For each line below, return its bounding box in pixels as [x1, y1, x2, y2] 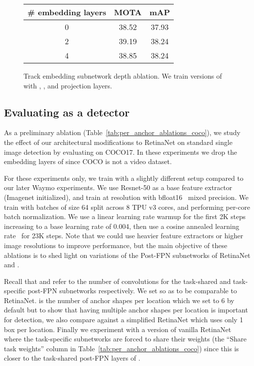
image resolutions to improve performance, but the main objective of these [4, 240, 228, 250]
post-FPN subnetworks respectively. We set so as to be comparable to [27, 285, 237, 296]
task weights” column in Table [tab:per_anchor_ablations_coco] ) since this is [4, 343, 239, 353]
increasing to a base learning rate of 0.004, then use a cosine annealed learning [4, 221, 239, 231]
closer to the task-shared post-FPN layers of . [4, 353, 140, 363]
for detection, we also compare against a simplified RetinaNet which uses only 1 [4, 314, 243, 325]
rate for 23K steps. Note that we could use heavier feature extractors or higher [4, 230, 243, 241]
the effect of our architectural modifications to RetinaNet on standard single [4, 137, 232, 147]
